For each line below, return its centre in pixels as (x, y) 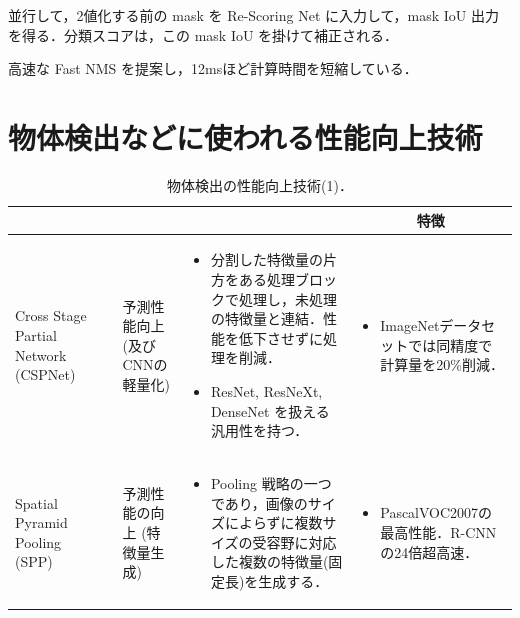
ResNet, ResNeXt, (266, 390)
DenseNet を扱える (270, 410)
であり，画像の (259, 502)
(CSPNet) (45, 374)
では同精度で (450, 344)
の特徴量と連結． (266, 318)
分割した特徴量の (266, 259)
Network (41, 354)
